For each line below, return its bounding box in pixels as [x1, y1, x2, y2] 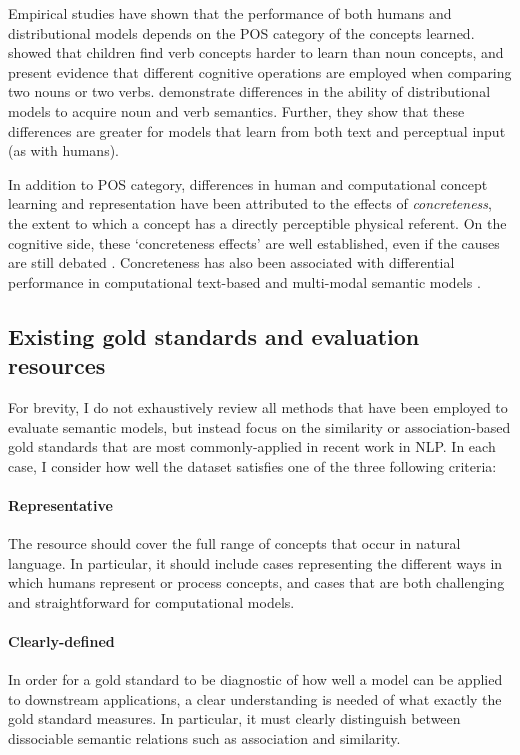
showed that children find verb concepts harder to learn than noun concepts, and [8, 42, 504, 63]
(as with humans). [8, 140, 119, 161]
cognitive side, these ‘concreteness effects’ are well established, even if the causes [8, 232, 500, 253]
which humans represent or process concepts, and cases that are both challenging [8, 572, 505, 593]
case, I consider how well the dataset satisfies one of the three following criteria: [8, 455, 497, 476]
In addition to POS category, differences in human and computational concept [8, 173, 488, 194]
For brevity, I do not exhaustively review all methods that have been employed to [8, 396, 508, 417]
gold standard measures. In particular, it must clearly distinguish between [8, 708, 461, 729]
